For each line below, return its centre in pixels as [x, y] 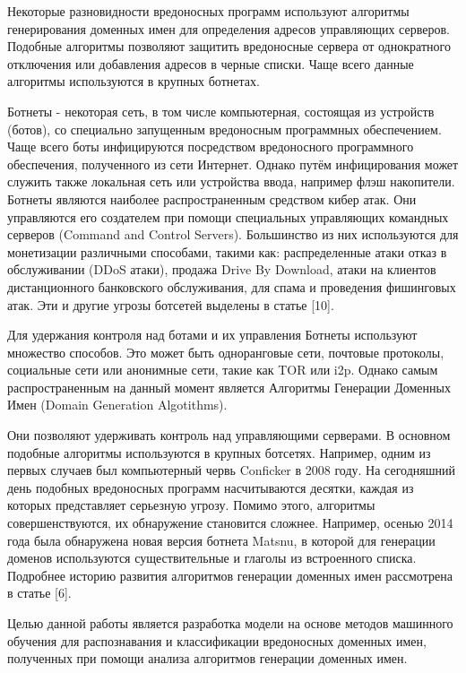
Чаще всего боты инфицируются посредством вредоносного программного [211, 147]
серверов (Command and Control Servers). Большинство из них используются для [233, 234]
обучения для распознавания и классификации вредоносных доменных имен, [217, 640]
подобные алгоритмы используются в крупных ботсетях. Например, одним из [219, 452]
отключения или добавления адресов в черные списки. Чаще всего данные [211, 63]
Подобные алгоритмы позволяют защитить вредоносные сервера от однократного [229, 46]
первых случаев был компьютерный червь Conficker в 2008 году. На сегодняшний [231, 470]
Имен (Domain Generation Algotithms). [117, 405]
